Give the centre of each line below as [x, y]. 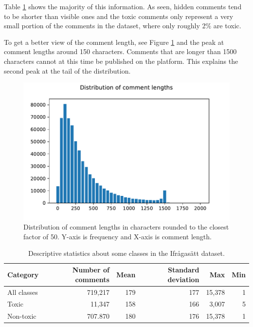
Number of [91, 270]
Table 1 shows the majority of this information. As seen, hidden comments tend [123, 6]
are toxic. [227, 26]
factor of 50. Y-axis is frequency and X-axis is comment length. [117, 236]
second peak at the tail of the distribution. [67, 70]
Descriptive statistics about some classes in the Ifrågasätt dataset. [126, 253]
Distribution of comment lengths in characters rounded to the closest [126, 227]
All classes [23, 292]
